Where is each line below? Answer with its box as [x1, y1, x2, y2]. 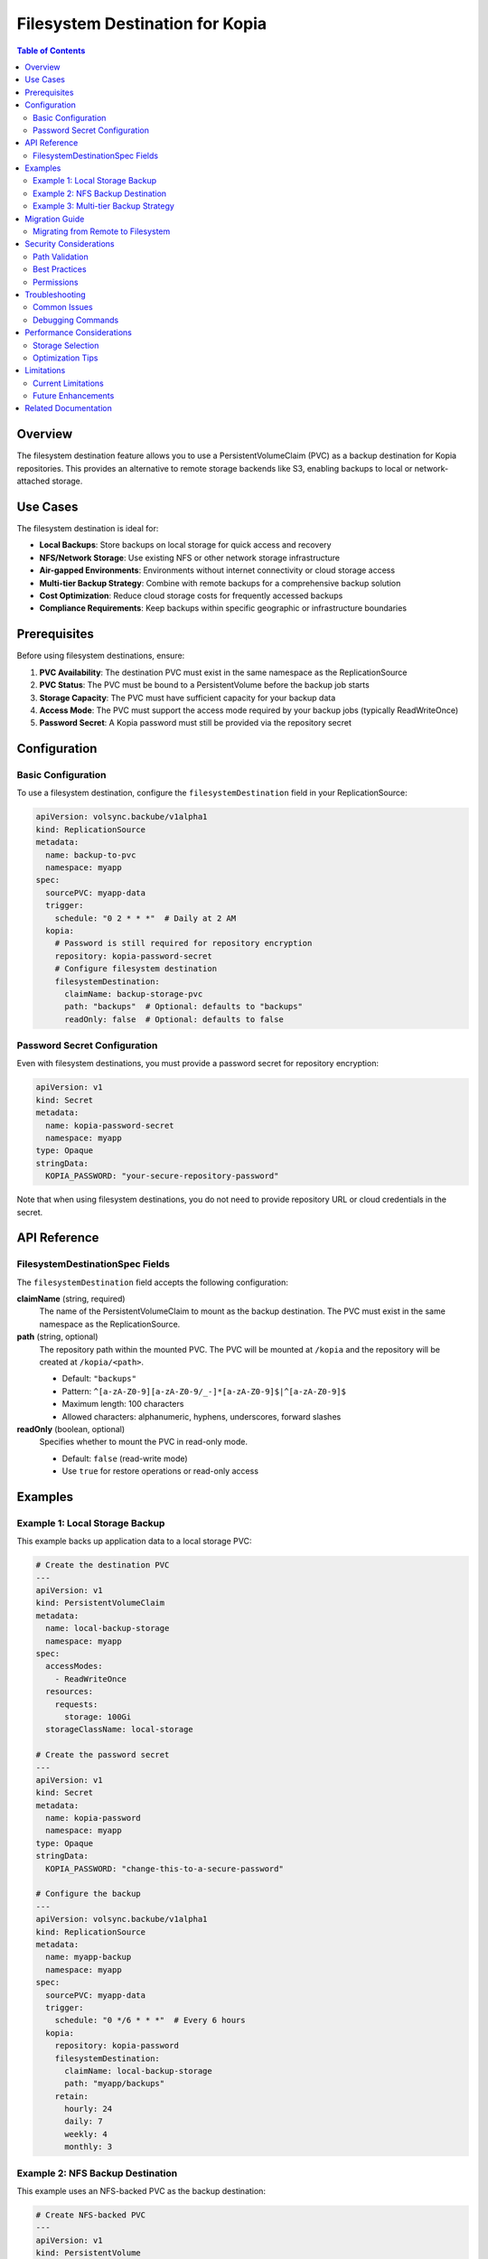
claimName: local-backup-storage [64, 2066, 212, 2076]
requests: [54, 1699, 99, 1710]
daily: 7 [64, 2116, 103, 2127]
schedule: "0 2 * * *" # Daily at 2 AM [54, 913, 237, 923]
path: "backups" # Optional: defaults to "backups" [64, 1001, 303, 1012]
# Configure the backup [35, 1889, 142, 1899]
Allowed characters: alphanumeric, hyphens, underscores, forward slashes [61, 1411, 342, 1422]
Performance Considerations [24, 327, 133, 338]
